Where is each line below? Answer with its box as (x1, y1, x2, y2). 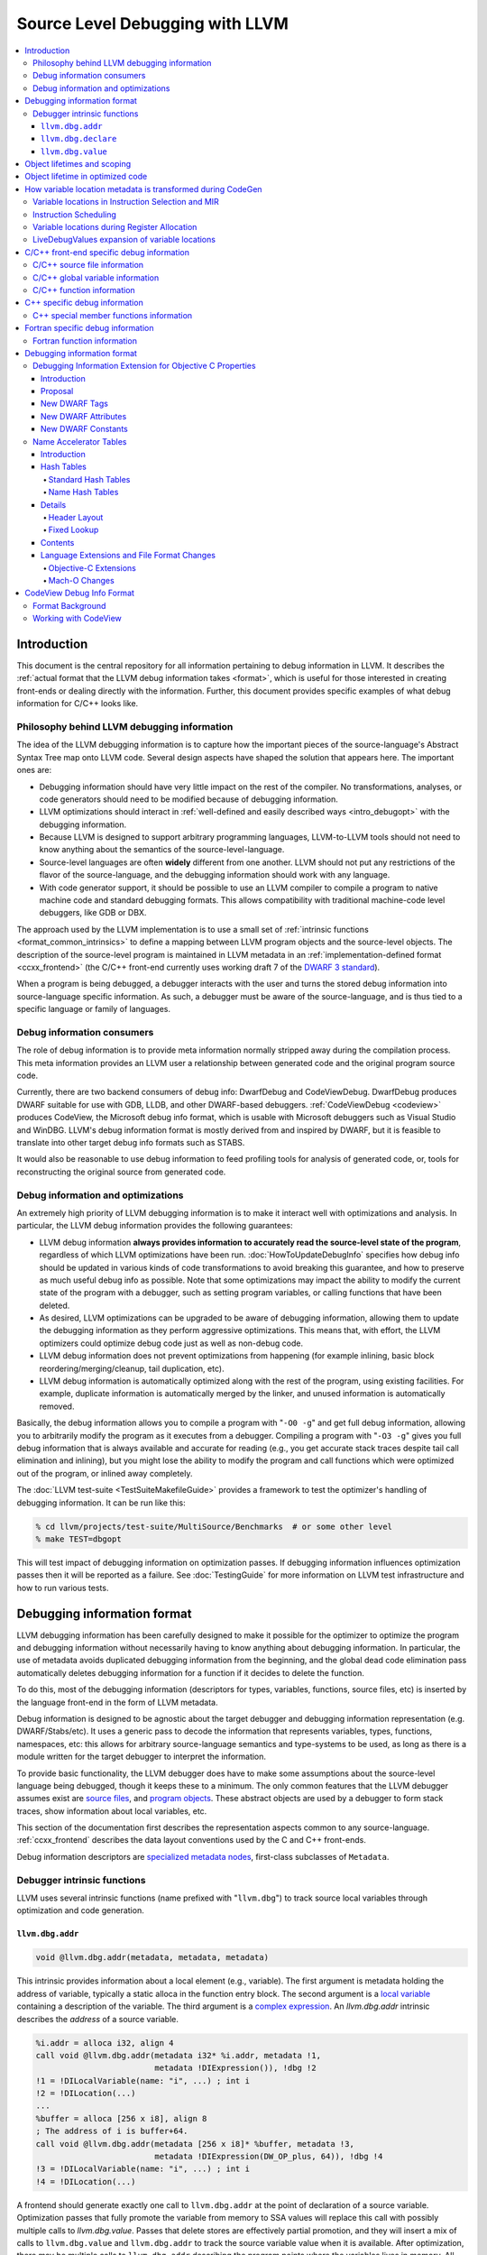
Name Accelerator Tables (32, 436, 127, 446)
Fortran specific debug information (24, 323, 154, 334)
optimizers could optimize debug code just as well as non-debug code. (39, 1338, 304, 1348)
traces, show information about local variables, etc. (16, 1805, 207, 1817)
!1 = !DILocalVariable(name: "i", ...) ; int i (35, 2076, 250, 2085)
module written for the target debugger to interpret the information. (16, 1751, 266, 1763)
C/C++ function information (32, 284, 135, 295)
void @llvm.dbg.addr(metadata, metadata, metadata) (35, 1953, 270, 1963)
